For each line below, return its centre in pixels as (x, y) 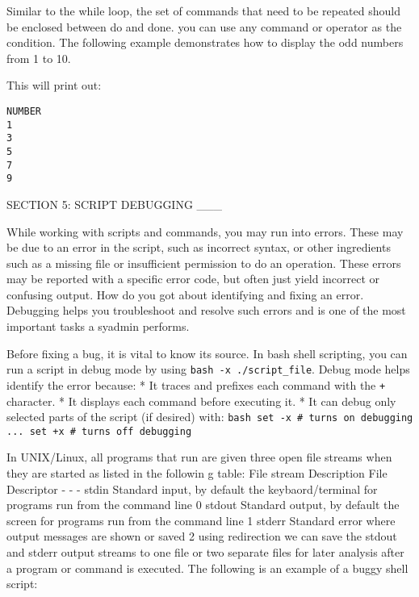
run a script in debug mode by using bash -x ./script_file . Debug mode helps (208, 369)
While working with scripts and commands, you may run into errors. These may (205, 231)
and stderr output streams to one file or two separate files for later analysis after (205, 552)
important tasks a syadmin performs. (98, 326)
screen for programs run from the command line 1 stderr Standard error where (201, 520)
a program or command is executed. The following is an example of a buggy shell (207, 568)
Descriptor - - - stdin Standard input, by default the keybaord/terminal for (192, 488)
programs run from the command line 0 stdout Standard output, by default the (203, 505)
